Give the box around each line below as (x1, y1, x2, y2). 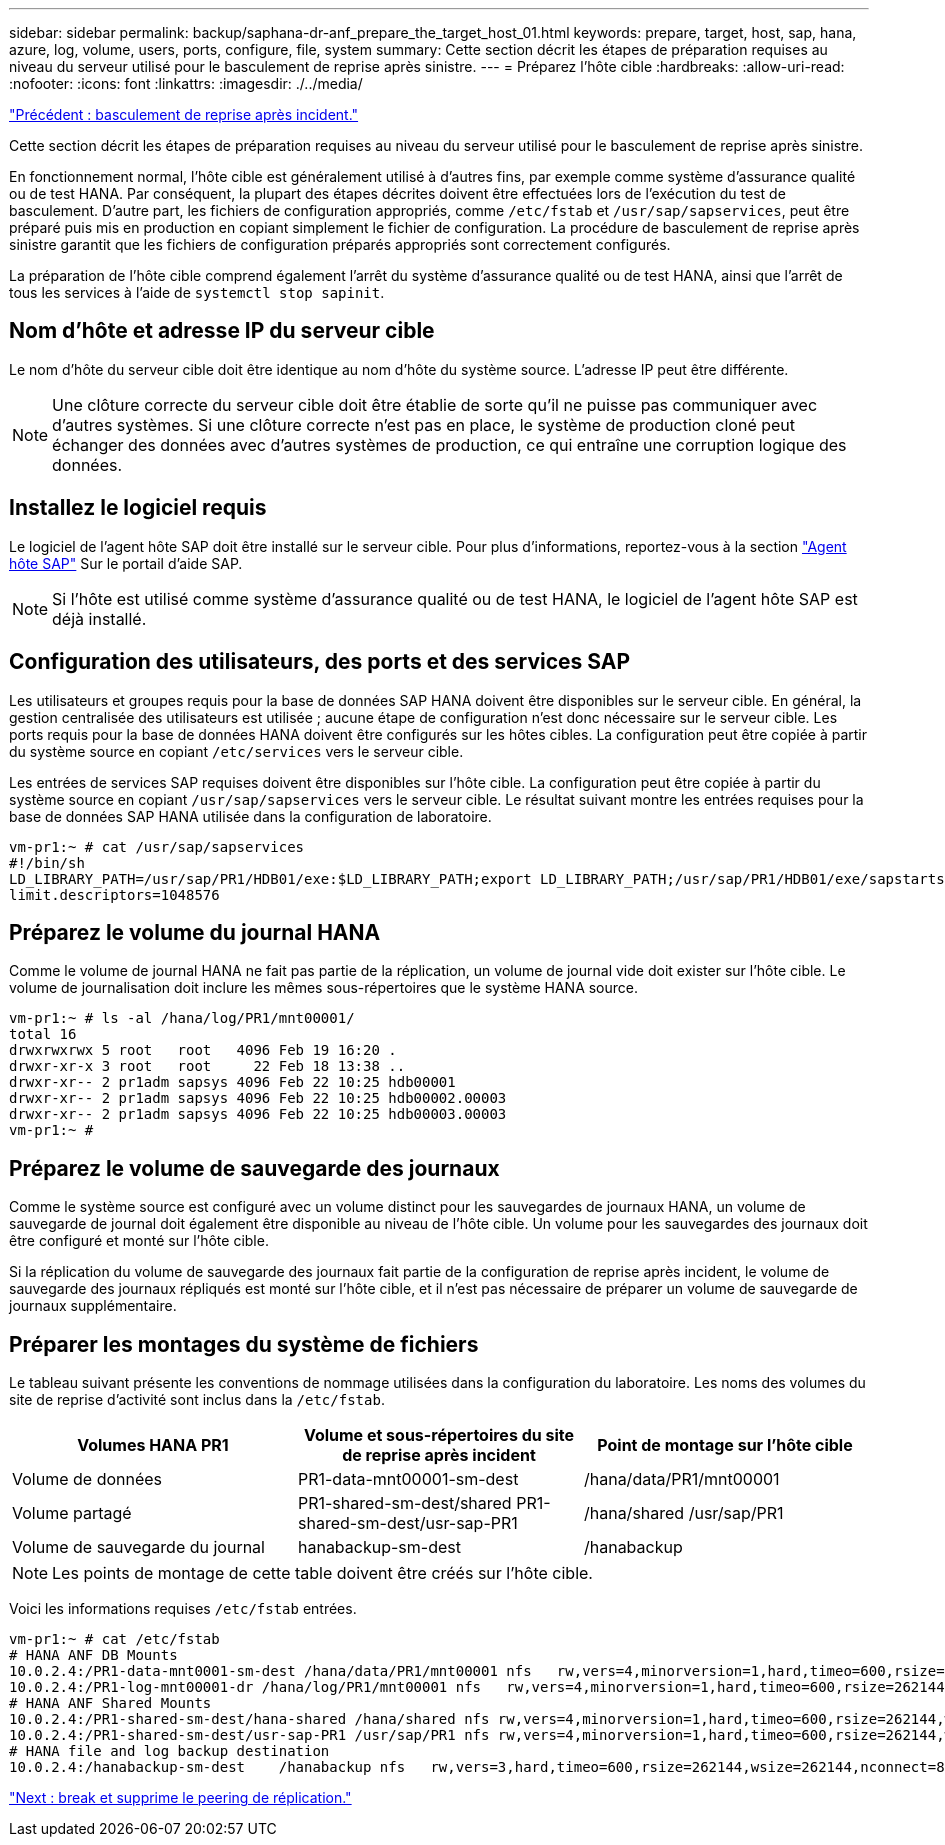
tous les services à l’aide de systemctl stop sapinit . (9, 284, 385, 301)
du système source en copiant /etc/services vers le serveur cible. (9, 742, 464, 760)
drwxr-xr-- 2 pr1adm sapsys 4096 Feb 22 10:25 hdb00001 (9, 1074, 456, 1091)
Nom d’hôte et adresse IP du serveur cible (9, 318, 435, 344)
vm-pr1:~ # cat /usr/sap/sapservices (9, 838, 305, 855)
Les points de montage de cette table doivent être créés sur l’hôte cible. (52, 1563, 593, 1584)
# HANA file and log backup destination (9, 1743, 330, 1760)
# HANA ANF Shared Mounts (9, 1695, 212, 1712)
